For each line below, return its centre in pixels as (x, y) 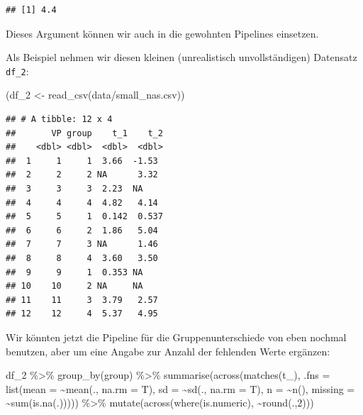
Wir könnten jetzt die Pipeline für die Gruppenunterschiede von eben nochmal (176, 337)
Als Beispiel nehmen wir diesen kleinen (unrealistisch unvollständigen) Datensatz (181, 57)
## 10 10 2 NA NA (74, 286)
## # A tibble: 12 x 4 (59, 120)
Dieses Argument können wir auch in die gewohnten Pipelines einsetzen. (162, 33)
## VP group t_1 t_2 (84, 133)
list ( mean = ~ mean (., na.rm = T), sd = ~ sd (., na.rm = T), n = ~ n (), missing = (180, 388)
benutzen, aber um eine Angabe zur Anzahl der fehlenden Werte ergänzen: (168, 351)
